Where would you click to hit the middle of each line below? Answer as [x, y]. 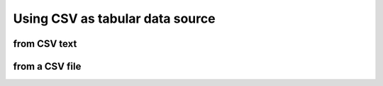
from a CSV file [47, 66]
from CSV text [45, 44]
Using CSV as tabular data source [114, 18]
